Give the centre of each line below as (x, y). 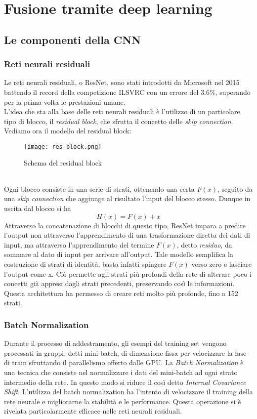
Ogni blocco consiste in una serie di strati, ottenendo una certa (99, 189)
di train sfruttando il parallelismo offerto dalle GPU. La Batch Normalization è (124, 362)
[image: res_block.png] (63, 147)
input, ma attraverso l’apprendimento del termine (79, 244)
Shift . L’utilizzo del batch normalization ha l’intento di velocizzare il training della (128, 392)
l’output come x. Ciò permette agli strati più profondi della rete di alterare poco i (128, 273)
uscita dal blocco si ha (38, 208)
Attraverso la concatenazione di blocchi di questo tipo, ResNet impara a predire (125, 225)
